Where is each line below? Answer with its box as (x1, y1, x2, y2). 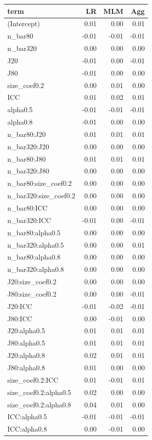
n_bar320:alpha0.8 (7, 264, 64, 274)
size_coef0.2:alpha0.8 (7, 399, 71, 409)
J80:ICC (7, 313, 32, 323)
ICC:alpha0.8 (7, 424, 47, 434)
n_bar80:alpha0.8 (7, 252, 61, 262)
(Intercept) (7, 18, 40, 29)
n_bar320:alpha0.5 (7, 239, 64, 250)
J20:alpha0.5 (7, 325, 45, 336)
